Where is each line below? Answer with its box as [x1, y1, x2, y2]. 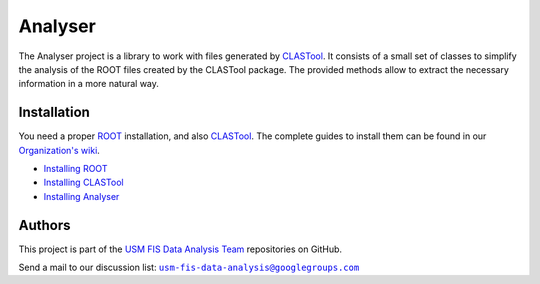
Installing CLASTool [43, 176, 124, 189]
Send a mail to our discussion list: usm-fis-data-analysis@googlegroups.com [18, 261, 360, 274]
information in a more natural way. [18, 78, 160, 90]
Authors [18, 216, 71, 234]
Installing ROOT [43, 163, 108, 175]
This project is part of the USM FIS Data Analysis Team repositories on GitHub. [18, 243, 343, 255]
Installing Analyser [43, 190, 120, 202]
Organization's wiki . [18, 144, 100, 156]
